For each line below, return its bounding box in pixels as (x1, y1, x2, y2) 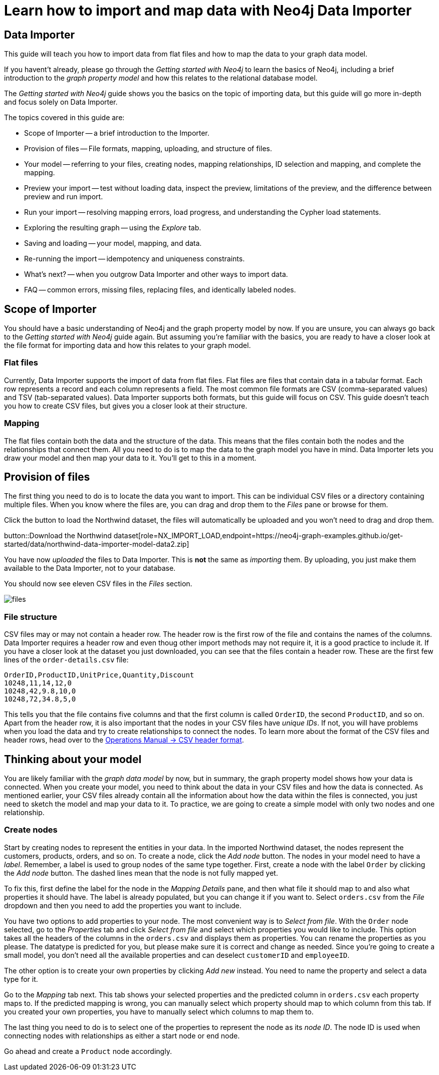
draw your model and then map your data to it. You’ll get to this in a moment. (4, 453, 257, 462)
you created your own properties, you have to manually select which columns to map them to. (4, 1007, 314, 1016)
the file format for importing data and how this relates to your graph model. (4, 341, 251, 350)
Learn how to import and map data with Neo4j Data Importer (4, 2, 412, 19)
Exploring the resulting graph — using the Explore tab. (24, 223, 201, 232)
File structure (4, 611, 57, 622)
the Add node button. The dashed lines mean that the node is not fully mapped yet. (4, 868, 278, 877)
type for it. (4, 974, 38, 983)
